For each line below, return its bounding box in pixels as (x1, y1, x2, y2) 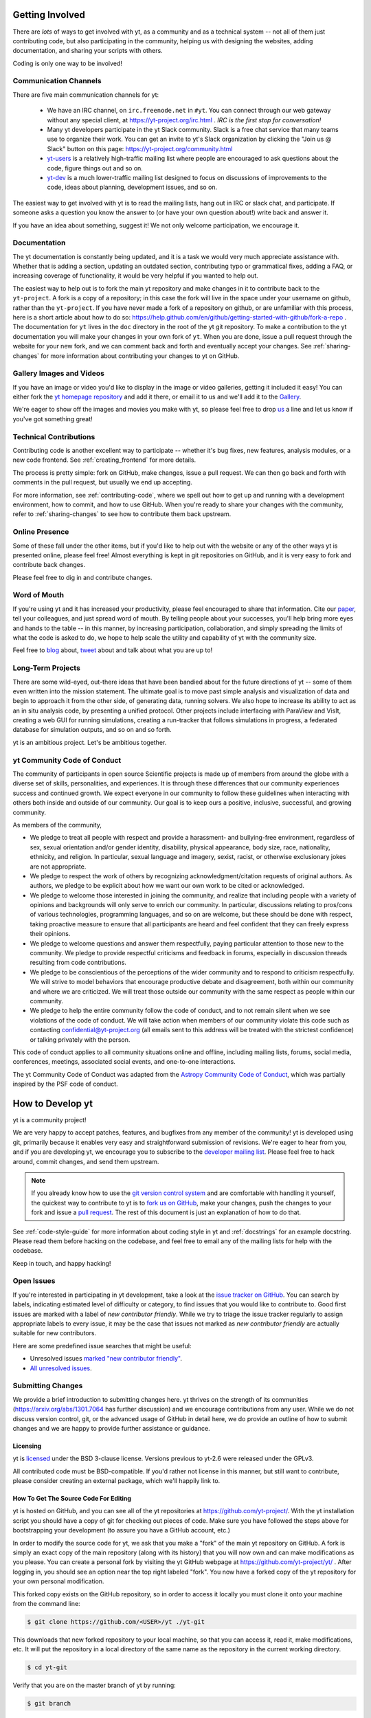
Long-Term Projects (12, 663, 80, 673)
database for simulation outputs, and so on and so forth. (12, 726, 172, 734)
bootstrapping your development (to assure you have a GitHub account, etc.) (12, 1526, 230, 1535)
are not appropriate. (30, 862, 87, 871)
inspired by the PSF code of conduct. (12, 1080, 118, 1089)
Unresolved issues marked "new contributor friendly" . (30, 1354, 182, 1363)
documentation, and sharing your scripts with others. (12, 47, 163, 55)
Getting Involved (12, 9, 85, 21)
